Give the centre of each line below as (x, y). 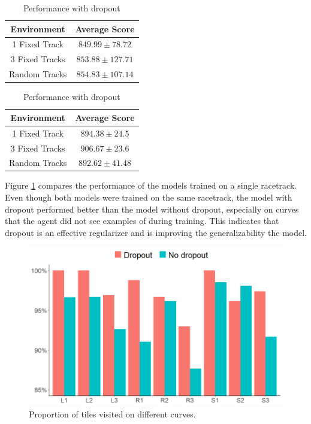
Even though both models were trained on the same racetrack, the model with (149, 197)
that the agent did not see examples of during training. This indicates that (142, 221)
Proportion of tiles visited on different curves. (112, 414)
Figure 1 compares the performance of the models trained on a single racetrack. (151, 185)
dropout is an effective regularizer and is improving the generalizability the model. (156, 232)
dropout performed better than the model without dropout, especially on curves (152, 209)
